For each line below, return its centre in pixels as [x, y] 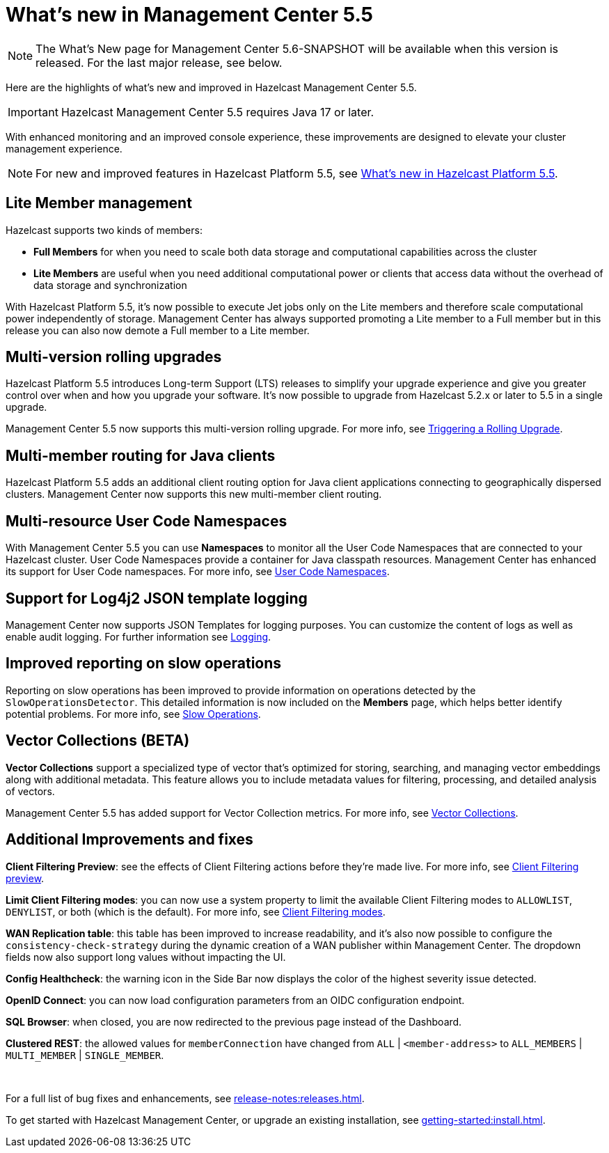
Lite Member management [99, 203]
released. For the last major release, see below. [159, 62]
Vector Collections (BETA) [98, 741]
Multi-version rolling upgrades [114, 357]
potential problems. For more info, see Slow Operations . [133, 714]
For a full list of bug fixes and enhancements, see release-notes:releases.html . [185, 1098]
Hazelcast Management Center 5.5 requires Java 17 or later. [217, 112]
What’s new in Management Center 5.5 [190, 15]
